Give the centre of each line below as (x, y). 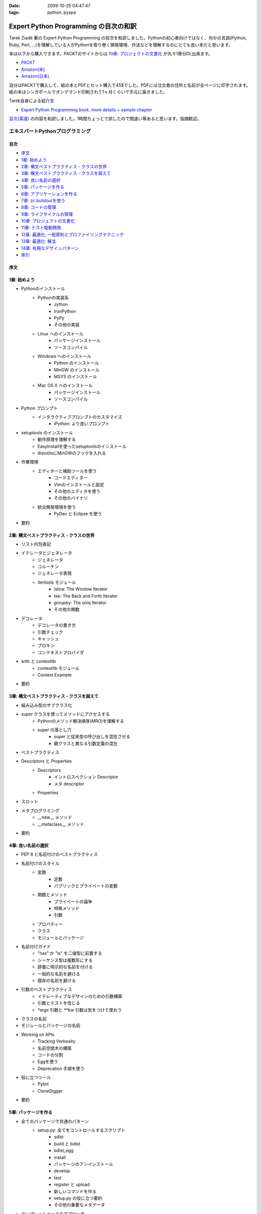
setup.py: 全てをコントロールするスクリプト (82, 1130)
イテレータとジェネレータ (47, 553)
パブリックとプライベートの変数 (86, 886)
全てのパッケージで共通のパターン (55, 1121)
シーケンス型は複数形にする (65, 960)
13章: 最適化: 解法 (39, 241)
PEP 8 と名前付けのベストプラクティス (59, 854)
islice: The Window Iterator (81, 589)
